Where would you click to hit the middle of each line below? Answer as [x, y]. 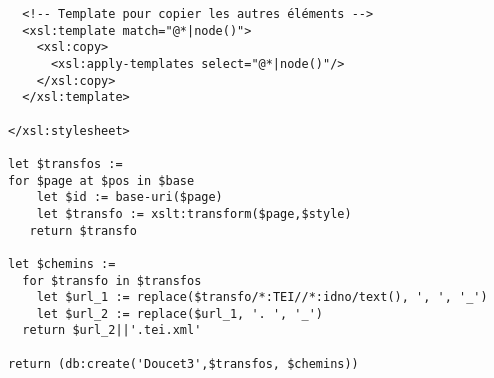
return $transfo [83, 230]
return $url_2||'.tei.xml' [112, 330]
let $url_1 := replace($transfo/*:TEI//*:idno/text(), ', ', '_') [262, 297]
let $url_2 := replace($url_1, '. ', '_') [179, 313]
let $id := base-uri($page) [129, 197]
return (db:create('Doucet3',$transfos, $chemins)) [183, 363]
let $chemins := [62, 263]
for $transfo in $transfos [112, 280]
